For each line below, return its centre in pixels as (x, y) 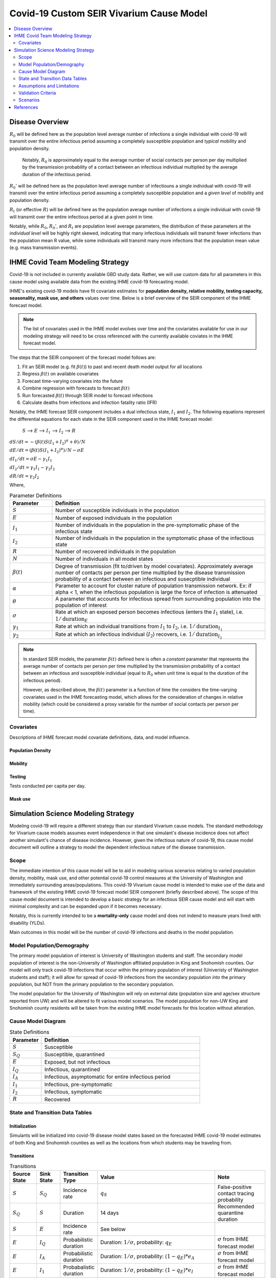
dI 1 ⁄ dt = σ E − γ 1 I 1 (31, 459)
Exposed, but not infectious (77, 1062)
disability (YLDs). (27, 923)
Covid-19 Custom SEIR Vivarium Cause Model (109, 13)
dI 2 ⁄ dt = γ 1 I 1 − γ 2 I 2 (32, 468)
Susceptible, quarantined (74, 1055)
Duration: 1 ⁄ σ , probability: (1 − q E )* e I (147, 1271)
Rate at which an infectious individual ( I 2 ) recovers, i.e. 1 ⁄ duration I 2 (139, 635)
